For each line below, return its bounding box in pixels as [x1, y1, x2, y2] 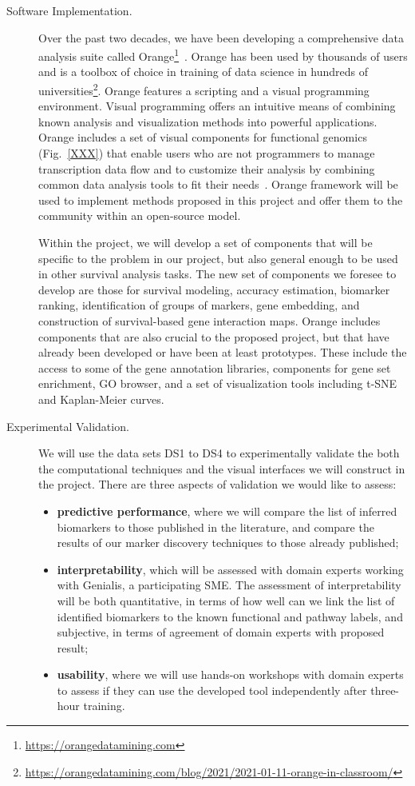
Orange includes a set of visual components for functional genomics [38, 129, 367, 146]
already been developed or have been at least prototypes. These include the [38, 344, 407, 361]
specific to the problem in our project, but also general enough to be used [38, 249, 398, 266]
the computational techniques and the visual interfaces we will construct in [38, 460, 405, 477]
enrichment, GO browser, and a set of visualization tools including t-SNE [38, 375, 397, 392]
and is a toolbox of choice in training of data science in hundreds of [38, 63, 368, 80]
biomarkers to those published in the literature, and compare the [57, 518, 374, 535]
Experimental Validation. [6, 417, 129, 434]
